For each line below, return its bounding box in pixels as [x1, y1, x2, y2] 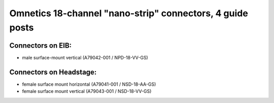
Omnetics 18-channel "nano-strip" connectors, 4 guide [9, 8, 248, 19]
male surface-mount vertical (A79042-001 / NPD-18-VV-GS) [22, 54, 148, 60]
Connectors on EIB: [9, 41, 72, 50]
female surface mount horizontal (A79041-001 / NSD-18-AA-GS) [22, 81, 156, 87]
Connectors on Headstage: [9, 67, 97, 76]
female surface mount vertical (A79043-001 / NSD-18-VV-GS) [22, 88, 152, 94]
